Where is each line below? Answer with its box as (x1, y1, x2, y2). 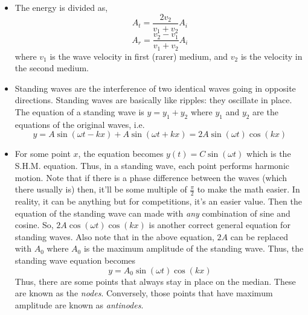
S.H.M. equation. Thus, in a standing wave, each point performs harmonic (14, 159, 290, 171)
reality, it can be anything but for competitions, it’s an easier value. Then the (14, 195, 302, 207)
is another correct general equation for (149, 218, 290, 231)
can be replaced (230, 230, 288, 243)
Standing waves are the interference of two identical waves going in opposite (14, 81, 296, 94)
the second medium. (14, 62, 89, 74)
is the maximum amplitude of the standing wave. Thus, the (83, 242, 304, 255)
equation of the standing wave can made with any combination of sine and (14, 206, 290, 219)
